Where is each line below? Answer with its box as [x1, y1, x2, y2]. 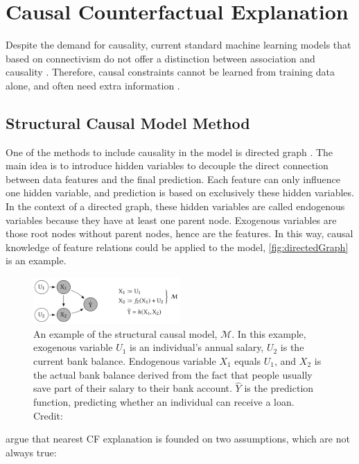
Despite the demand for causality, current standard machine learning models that [6, 37, 351, 52]
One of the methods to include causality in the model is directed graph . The [6, 144, 333, 159]
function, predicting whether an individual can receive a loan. [33, 394, 295, 409]
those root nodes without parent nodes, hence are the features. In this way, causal [6, 226, 353, 241]
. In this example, [231, 326, 306, 341]
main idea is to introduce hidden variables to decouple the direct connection [6, 158, 329, 173]
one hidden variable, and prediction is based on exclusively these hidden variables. [6, 185, 354, 200]
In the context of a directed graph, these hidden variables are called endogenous [6, 199, 345, 214]
